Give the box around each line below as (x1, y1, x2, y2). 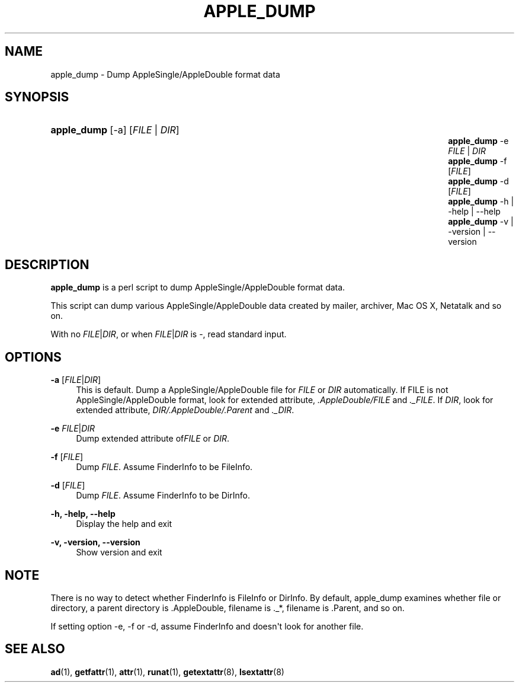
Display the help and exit (76, 519, 172, 529)
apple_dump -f (448, 156, 507, 167)
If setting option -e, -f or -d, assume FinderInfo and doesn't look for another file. (50, 621, 364, 631)
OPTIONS (5, 349, 62, 365)
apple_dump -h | (448, 196, 514, 207)
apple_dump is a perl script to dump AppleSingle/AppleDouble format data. (50, 282, 345, 293)
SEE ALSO (5, 641, 65, 657)
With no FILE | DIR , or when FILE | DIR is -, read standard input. (50, 329, 287, 340)
